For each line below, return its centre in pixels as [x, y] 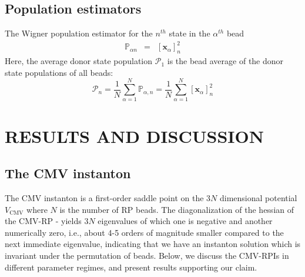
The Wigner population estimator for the [79, 33]
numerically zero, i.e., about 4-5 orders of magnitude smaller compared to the [144, 232]
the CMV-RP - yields [43, 221]
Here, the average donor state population [79, 61]
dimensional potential [258, 198]
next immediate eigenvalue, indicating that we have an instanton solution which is [153, 244]
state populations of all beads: [59, 72]
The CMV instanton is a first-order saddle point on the [104, 198]
